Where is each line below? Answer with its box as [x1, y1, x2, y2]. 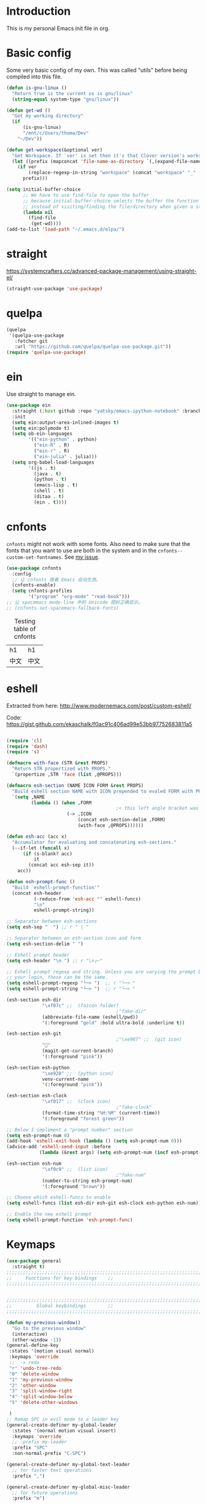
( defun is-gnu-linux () [6, 85, 67, 91]
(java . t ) [33, 470, 62, 477]
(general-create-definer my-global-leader [6, 1422, 116, 1428]
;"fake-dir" [116, 1008, 147, 1015]
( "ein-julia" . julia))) [33, 453, 97, 459]
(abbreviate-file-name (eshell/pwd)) [42, 1014, 139, 1020]
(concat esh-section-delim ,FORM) [77, 817, 166, 823]
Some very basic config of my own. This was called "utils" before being [6, 66, 188, 74]
